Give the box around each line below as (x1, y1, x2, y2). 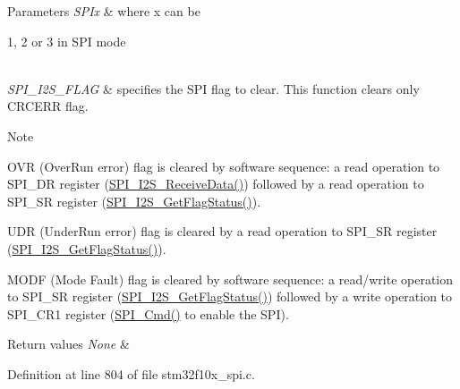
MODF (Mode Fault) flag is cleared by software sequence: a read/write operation (7, 269, 454, 288)
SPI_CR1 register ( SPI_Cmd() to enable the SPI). (7, 304, 289, 323)
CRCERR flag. (7, 97, 89, 115)
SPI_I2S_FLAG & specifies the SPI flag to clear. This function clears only (7, 79, 420, 97)
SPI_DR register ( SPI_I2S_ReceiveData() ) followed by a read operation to (7, 174, 424, 193)
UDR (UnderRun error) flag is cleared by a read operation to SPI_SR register (7, 222, 438, 241)
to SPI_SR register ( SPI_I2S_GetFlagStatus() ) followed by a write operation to (7, 287, 453, 306)
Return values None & (7, 334, 130, 353)
